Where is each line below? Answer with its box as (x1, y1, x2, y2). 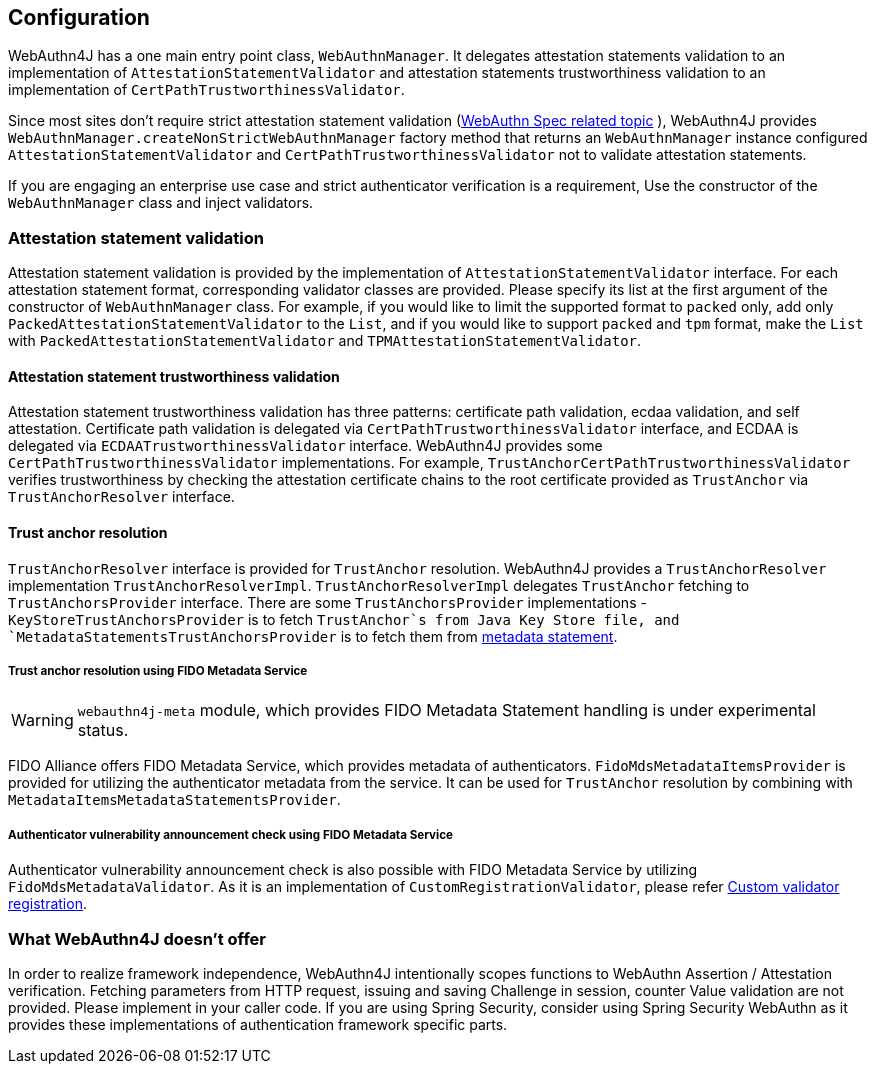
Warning (11, 710, 74, 731)
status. (77, 720, 129, 741)
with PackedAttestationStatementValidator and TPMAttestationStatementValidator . (8, 332, 642, 350)
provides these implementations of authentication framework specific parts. (8, 1015, 508, 1033)
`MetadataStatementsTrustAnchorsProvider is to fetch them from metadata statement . (8, 627, 618, 645)
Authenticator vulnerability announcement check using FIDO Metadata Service (8, 827, 453, 842)
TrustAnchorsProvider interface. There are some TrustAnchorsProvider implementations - (8, 593, 647, 611)
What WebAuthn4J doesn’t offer (8, 928, 266, 949)
